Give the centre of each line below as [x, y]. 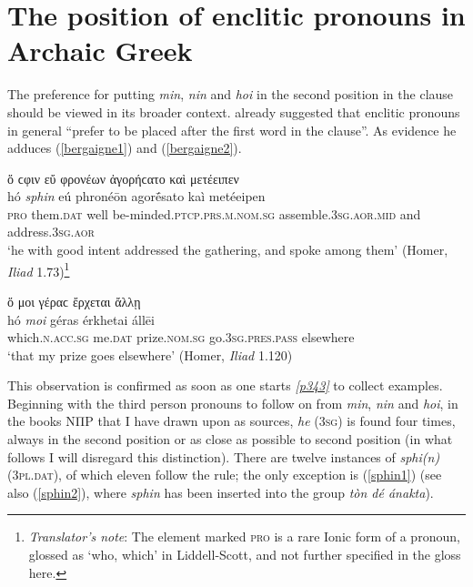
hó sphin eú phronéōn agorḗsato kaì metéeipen [136, 196]
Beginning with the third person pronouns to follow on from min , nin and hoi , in [233, 403]
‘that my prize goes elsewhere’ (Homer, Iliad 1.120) [150, 354]
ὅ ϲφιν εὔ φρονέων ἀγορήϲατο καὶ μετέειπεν [123, 178]
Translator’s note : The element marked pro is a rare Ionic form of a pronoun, [244, 536]
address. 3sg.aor [51, 232]
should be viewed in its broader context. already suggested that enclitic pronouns [234, 111]
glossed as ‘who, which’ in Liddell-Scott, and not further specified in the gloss [245, 555]
